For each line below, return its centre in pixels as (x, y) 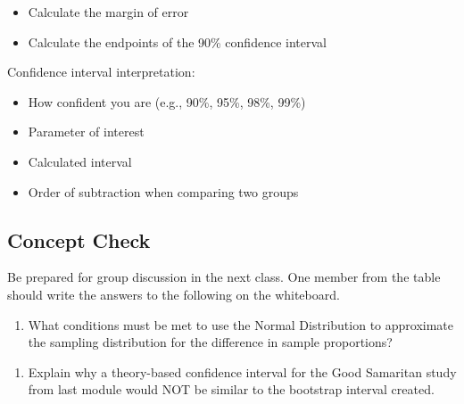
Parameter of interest (86, 132)
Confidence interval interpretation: (101, 72)
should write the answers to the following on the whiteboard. (174, 294)
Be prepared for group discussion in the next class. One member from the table (224, 277)
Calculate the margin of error (108, 12)
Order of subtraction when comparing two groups (163, 191)
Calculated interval (80, 161)
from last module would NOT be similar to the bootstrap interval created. (231, 389)
